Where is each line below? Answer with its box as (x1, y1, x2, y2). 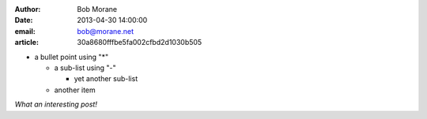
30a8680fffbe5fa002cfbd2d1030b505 (77, 38, 202, 47)
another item (54, 85, 96, 95)
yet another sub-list (74, 74, 138, 84)
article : (14, 38, 40, 47)
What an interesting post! (14, 99, 98, 110)
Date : (14, 16, 33, 25)
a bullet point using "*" (34, 52, 109, 61)
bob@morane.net (77, 26, 134, 35)
